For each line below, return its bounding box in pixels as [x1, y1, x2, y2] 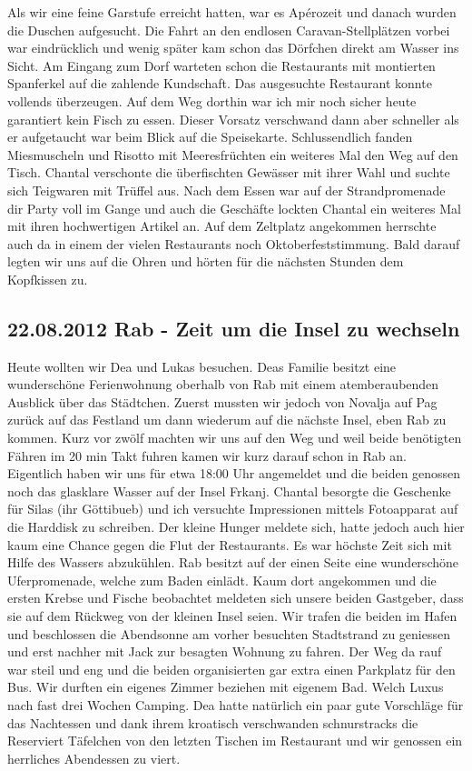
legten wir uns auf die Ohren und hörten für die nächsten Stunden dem [7, 252, 404, 271]
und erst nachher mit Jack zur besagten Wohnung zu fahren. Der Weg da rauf [7, 642, 442, 661]
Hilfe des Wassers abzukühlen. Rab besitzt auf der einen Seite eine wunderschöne [7, 553, 458, 572]
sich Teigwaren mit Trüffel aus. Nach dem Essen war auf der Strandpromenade [7, 180, 446, 199]
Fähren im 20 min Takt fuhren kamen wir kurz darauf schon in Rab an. [7, 446, 407, 465]
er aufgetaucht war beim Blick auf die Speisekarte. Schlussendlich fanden [7, 127, 413, 146]
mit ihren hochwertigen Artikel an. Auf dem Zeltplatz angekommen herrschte [7, 216, 437, 235]
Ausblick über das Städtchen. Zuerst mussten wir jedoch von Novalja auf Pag [7, 392, 438, 411]
